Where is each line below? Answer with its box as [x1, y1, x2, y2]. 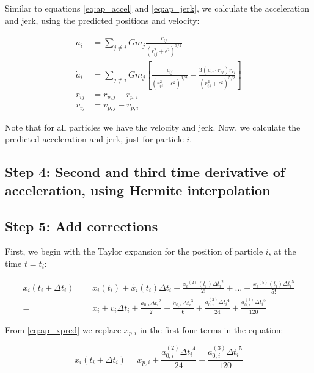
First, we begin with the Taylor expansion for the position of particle [5, 245, 263, 258]
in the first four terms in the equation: [139, 323, 283, 336]
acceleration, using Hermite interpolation [5, 180, 271, 199]
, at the [268, 245, 296, 258]
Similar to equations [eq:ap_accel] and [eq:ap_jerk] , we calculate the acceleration [5, 2, 309, 14]
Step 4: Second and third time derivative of [5, 162, 285, 181]
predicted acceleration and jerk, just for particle [5, 132, 184, 145]
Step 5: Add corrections [5, 216, 158, 235]
